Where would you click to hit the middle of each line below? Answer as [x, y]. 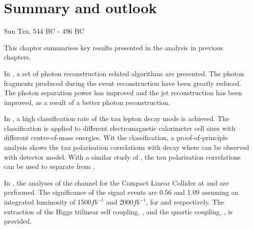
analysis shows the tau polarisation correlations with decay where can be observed [127, 147]
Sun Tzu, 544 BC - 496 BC [44, 31]
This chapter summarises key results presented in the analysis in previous [114, 47]
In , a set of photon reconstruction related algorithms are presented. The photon [124, 73]
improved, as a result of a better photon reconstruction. [87, 102]
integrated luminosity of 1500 [48, 202]
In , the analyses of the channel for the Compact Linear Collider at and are [117, 182]
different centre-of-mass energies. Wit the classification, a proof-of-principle [116, 137]
